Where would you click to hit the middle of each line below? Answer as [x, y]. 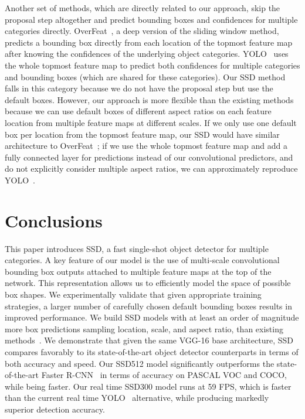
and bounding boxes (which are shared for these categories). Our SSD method [145, 76]
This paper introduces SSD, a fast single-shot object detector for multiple [137, 248]
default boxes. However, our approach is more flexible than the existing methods [149, 99]
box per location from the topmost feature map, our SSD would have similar [142, 134]
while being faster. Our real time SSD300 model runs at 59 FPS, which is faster [148, 386]
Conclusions [54, 220]
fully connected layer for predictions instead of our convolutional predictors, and [149, 157]
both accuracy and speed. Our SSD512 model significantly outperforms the [140, 363]
